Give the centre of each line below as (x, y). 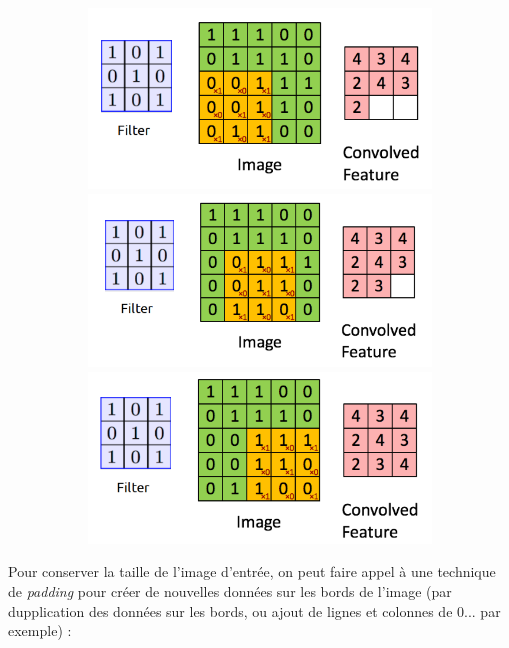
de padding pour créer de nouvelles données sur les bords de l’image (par (230, 590)
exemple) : (40, 630)
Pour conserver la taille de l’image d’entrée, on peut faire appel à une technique (252, 571)
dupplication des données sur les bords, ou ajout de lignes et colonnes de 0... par (254, 610)
